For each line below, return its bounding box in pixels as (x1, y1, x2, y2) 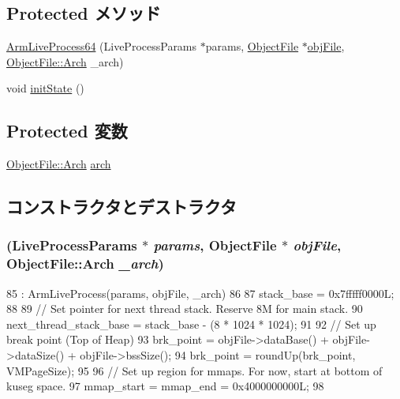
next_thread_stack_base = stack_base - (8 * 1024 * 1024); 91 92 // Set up (6, 315, 376, 332)
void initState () (6, 80, 84, 96)
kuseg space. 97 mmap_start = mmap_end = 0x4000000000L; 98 (6, 378, 324, 394)
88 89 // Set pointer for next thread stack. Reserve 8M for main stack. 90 (6, 300, 363, 317)
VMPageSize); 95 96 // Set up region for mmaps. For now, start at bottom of (6, 362, 383, 378)
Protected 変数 (6, 119, 128, 143)
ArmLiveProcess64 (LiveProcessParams (6, 38, 197, 55)
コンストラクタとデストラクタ (6, 194, 237, 219)
